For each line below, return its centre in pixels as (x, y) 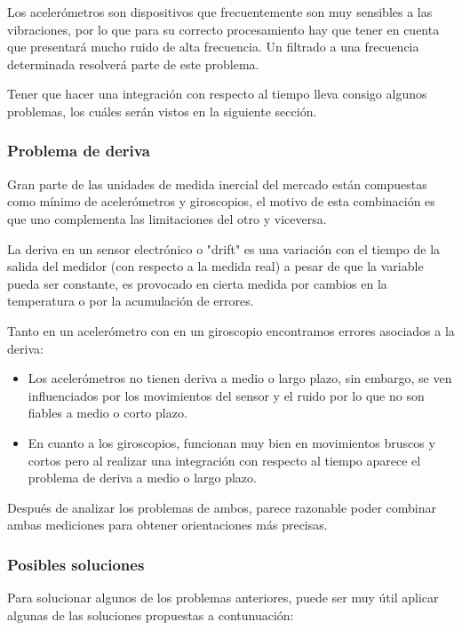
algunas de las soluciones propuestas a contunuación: (151, 614)
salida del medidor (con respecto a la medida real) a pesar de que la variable (215, 266)
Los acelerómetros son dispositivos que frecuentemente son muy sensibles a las (220, 12)
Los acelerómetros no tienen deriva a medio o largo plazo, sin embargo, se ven (240, 378)
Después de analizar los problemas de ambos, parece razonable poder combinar (222, 507)
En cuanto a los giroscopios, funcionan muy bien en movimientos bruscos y (231, 442)
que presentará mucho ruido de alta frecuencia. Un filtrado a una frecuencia (213, 47)
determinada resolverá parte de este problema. (133, 64)
